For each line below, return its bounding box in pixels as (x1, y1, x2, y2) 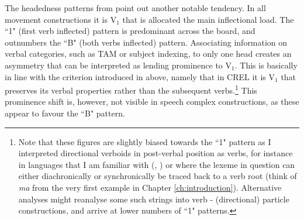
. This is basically (234, 59, 298, 71)
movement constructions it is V (5, 13, 117, 25)
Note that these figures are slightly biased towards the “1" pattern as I (18, 135, 271, 147)
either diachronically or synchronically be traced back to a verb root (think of (18, 170, 297, 182)
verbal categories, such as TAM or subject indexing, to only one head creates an (5, 47, 292, 60)
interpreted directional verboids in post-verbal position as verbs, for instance (18, 147, 293, 159)
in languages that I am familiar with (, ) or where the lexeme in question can (18, 158, 295, 170)
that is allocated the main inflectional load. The (122, 13, 294, 25)
